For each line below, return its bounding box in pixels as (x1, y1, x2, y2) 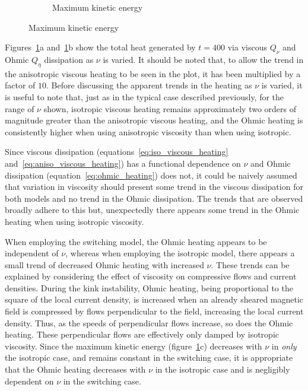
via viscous (227, 41, 267, 53)
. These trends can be (211, 258, 290, 271)
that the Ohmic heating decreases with (5, 363, 146, 376)
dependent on (5, 374, 54, 387)
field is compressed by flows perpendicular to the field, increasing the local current (5, 305, 304, 317)
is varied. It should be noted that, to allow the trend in (103, 53, 304, 65)
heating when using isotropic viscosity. (5, 215, 144, 227)
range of (5, 102, 34, 115)
